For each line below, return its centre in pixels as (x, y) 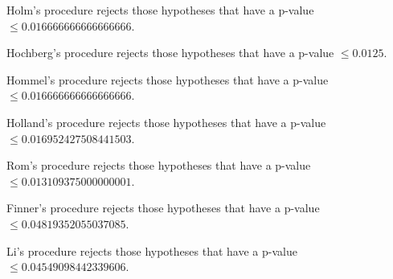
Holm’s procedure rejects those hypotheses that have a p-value (160, 10)
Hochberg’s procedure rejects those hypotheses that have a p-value (170, 53)
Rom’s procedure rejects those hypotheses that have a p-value (159, 165)
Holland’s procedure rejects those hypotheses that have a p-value (166, 122)
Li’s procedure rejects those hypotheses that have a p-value (152, 250)
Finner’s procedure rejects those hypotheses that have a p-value (163, 208)
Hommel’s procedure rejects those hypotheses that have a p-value (168, 79)
